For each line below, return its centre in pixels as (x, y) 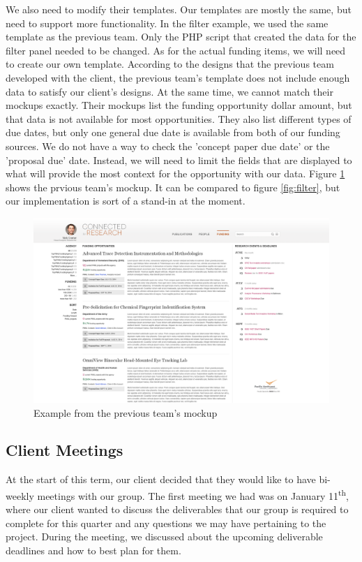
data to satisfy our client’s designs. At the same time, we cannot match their (169, 91)
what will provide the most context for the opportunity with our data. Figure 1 (175, 173)
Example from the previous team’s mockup (126, 412)
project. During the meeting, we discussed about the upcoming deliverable (164, 537)
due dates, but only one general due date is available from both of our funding (173, 132)
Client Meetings (65, 450)
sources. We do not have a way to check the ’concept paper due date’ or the (168, 146)
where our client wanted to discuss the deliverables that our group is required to (177, 509)
